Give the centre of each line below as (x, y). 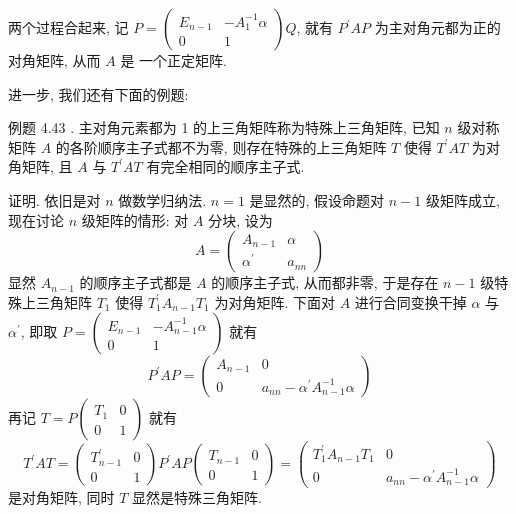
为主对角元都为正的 (437, 27)
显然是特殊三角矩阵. (197, 497)
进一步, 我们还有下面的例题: (98, 93)
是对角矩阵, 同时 (61, 497)
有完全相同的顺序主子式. (225, 166)
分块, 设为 (240, 219)
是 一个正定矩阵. (173, 60)
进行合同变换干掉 (410, 301)
